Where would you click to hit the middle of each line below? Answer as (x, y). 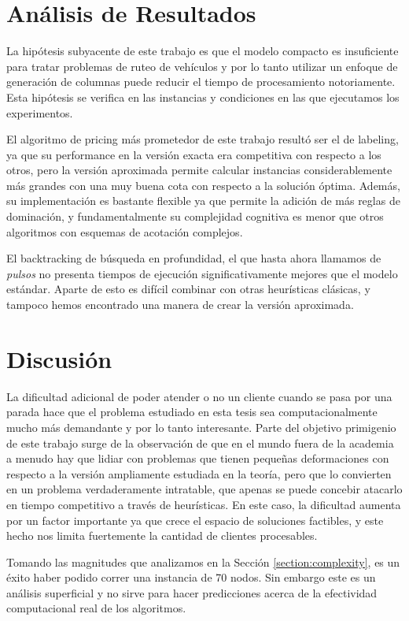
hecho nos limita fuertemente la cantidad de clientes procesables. (162, 535)
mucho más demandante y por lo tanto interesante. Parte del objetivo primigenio (201, 427)
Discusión (59, 358)
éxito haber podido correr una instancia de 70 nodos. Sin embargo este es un (191, 577)
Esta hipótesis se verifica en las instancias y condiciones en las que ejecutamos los (203, 97)
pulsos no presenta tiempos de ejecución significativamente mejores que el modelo (202, 273)
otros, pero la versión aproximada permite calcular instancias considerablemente (199, 170)
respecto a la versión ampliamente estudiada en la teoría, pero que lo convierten (199, 473)
